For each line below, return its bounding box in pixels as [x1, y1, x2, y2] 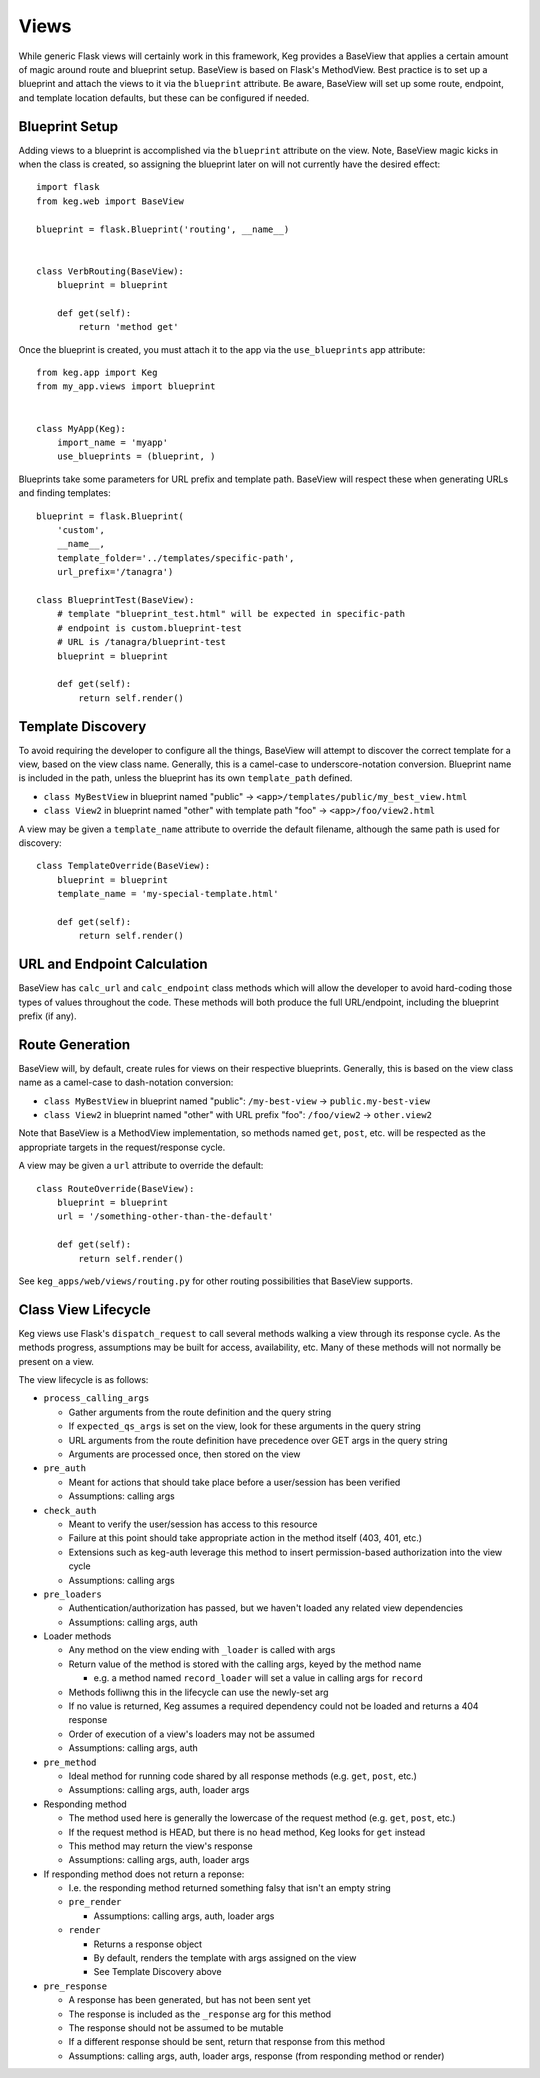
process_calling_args [43, 1393, 150, 1404]
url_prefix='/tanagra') [56, 566, 174, 578]
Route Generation [18, 1036, 131, 1053]
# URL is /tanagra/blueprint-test [56, 636, 227, 648]
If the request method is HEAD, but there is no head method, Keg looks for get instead [68, 1826, 426, 1838]
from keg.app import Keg [36, 367, 158, 379]
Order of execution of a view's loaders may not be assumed [68, 1728, 315, 1740]
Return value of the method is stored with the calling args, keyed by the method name [68, 1658, 422, 1670]
